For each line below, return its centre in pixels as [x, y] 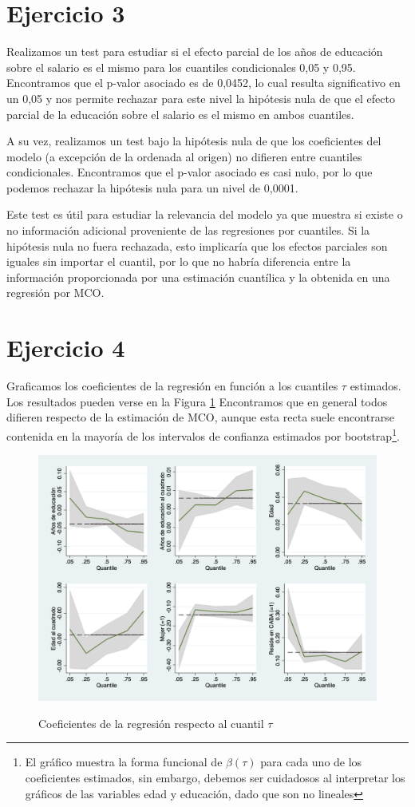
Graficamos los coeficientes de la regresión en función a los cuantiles [172, 386]
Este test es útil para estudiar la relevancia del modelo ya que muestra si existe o [205, 214]
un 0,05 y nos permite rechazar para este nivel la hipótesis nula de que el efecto [201, 98]
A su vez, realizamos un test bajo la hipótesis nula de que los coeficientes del [194, 141]
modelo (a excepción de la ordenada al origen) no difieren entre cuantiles [184, 156]
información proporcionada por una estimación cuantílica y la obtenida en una [198, 277]
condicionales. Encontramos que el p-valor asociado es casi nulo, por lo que [190, 172]
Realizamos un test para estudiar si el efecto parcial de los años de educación [195, 51]
